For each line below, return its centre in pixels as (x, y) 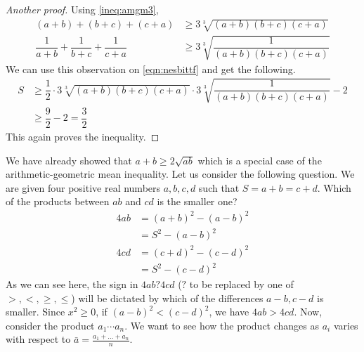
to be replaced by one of (241, 284)
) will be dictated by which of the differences (167, 298)
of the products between (58, 201)
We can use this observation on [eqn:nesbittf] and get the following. (151, 69)
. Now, (308, 312)
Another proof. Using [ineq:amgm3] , (82, 9)
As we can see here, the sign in (72, 284)
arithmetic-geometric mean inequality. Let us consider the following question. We (180, 174)
